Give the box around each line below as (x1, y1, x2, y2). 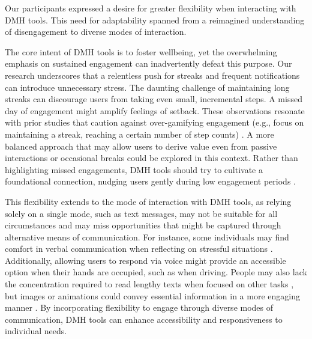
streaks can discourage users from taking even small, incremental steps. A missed (5, 93, 302, 105)
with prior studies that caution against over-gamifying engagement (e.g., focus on (5, 116, 304, 129)
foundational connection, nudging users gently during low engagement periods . (5, 175, 296, 188)
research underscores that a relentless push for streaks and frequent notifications (5, 69, 300, 81)
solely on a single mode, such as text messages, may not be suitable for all (5, 207, 278, 219)
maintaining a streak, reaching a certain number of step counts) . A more (5, 127, 274, 140)
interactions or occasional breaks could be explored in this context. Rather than (5, 151, 298, 164)
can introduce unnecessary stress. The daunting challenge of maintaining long (5, 81, 290, 93)
